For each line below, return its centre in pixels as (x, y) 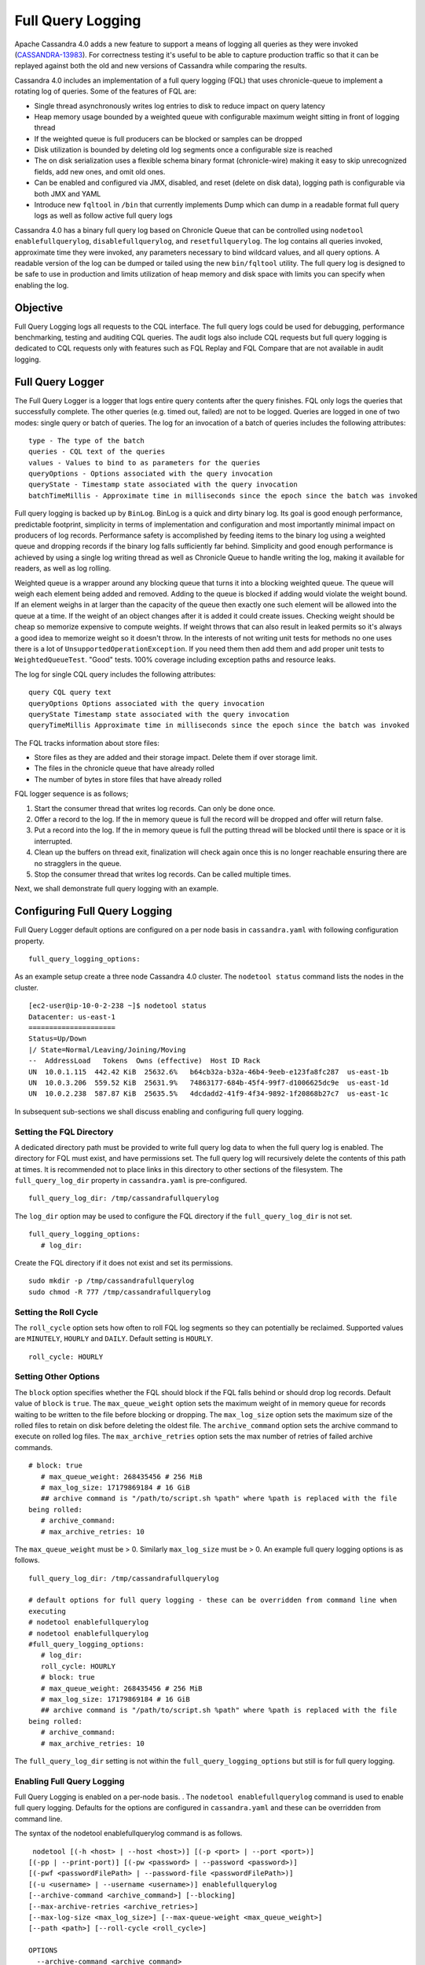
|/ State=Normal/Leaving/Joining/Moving (107, 1050)
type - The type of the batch (87, 441)
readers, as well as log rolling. (63, 568)
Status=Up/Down (58, 1039)
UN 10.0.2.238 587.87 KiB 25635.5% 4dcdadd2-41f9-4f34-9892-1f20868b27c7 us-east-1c (209, 1094)
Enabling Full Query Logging (70, 1781)
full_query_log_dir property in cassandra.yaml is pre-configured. (131, 1181)
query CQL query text (70, 692)
